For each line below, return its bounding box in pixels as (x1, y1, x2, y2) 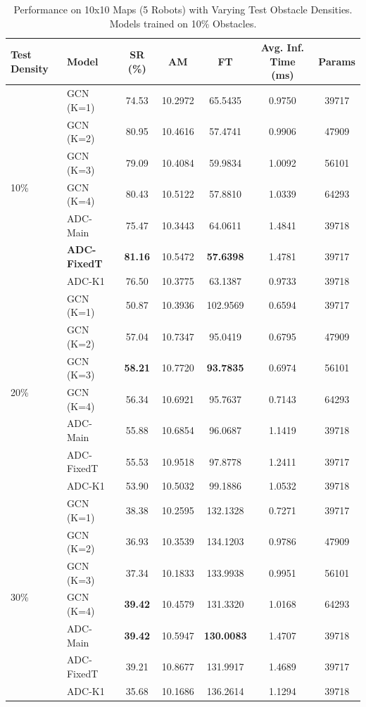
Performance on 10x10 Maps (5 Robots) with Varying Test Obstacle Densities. (13, 2, 353, 16)
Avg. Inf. (260, 40, 305, 55)
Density (11, 60, 49, 75)
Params (318, 53, 355, 68)
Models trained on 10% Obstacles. (109, 15, 257, 30)
